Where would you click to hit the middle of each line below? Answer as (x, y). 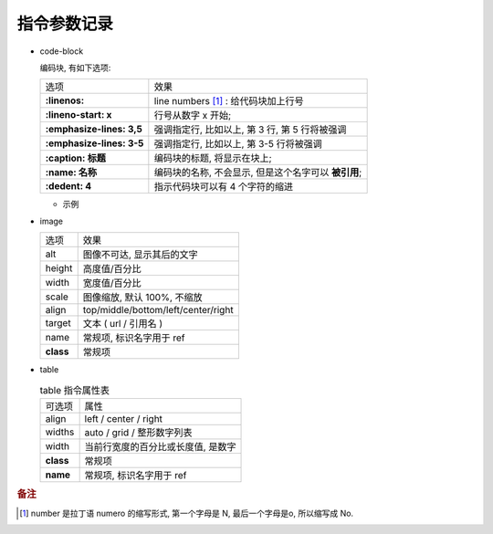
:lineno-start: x (79, 115)
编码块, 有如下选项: (75, 68)
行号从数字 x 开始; (193, 116)
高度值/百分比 (112, 269)
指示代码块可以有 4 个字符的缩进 (224, 187)
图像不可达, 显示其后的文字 (140, 255)
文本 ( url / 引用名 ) (123, 324)
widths (60, 432)
